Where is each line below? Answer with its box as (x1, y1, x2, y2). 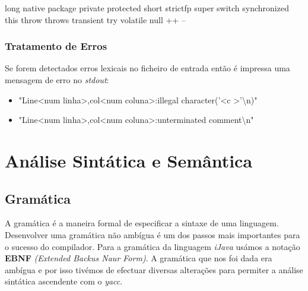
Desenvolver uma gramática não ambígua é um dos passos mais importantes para (5, 228, 300, 241)
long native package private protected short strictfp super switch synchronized (5, 2, 289, 14)
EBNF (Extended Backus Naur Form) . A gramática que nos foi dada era (5, 252, 272, 264)
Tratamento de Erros (5, 39, 107, 53)
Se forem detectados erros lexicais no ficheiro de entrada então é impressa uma (5, 62, 290, 74)
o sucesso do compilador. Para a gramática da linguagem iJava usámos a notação (5, 240, 300, 252)
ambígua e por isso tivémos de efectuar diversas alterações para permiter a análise (5, 263, 303, 276)
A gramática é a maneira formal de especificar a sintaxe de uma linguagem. (5, 217, 279, 229)
